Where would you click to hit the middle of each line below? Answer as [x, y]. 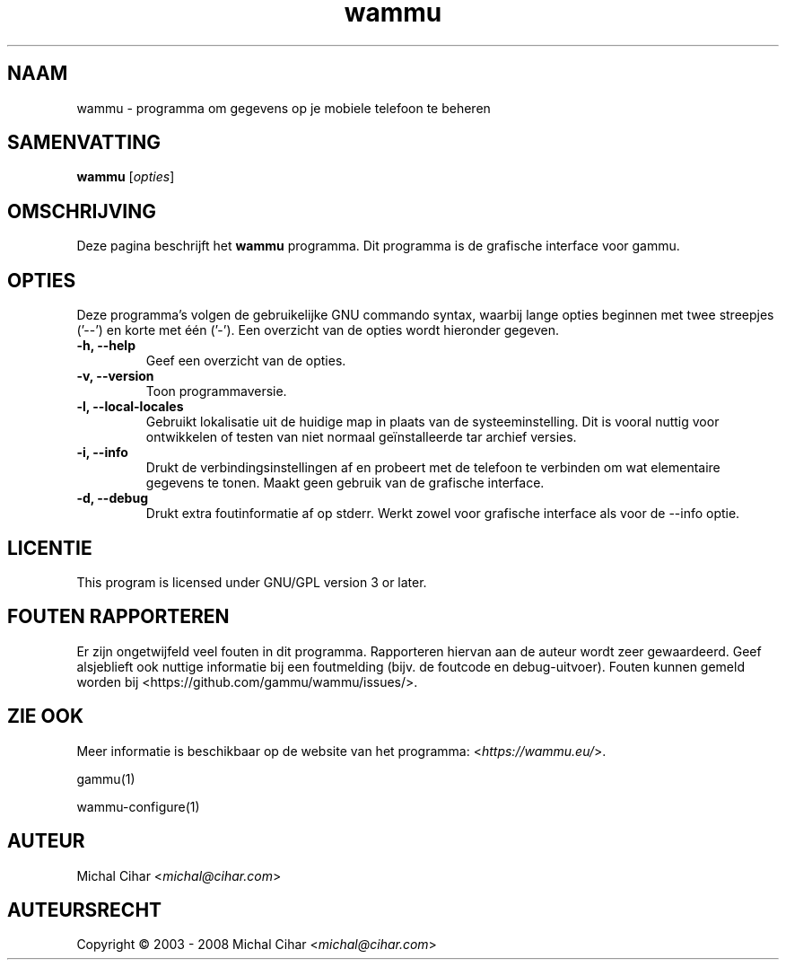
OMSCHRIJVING [82, 211]
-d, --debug [112, 498]
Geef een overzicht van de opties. [246, 361]
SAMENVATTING [84, 143]
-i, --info [102, 453]
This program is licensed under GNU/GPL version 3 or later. [252, 582]
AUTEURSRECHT [85, 910]
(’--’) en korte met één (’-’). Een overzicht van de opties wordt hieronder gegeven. [318, 330]
